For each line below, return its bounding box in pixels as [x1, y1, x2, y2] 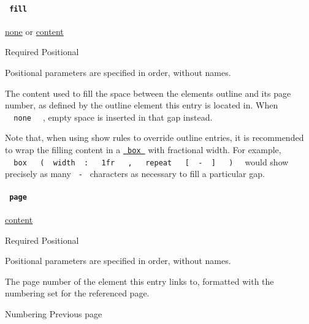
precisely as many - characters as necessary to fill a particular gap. [5, 167, 265, 180]
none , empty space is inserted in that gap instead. [13, 110, 213, 123]
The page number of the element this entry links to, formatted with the [5, 274, 274, 287]
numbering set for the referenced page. [5, 287, 150, 300]
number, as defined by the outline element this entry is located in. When [5, 99, 278, 111]
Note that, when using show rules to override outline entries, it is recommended [5, 131, 304, 144]
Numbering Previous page [5, 307, 102, 320]
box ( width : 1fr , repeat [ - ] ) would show [13, 155, 289, 168]
